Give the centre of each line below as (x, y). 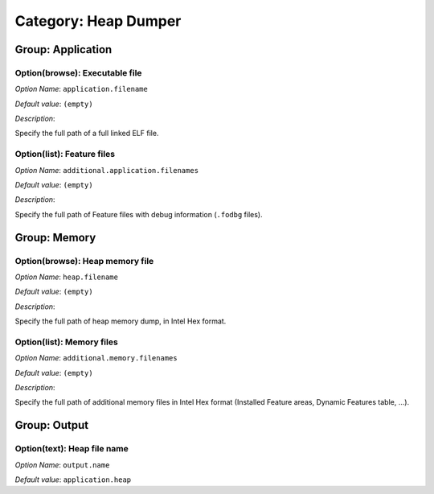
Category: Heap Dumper (98, 21)
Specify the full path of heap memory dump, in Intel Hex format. (121, 321)
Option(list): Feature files (65, 154)
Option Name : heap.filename (66, 277)
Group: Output (51, 425)
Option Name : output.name (62, 465)
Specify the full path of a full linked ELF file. (87, 134)
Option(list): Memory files (66, 342)
